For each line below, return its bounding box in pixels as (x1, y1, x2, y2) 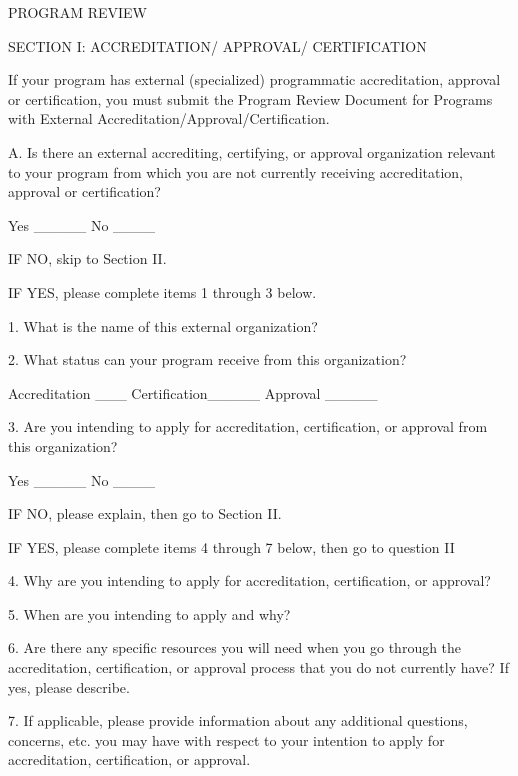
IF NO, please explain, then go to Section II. (8, 503, 282, 524)
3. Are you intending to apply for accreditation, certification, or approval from (8, 416, 488, 437)
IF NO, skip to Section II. (8, 248, 167, 269)
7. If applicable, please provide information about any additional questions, (8, 710, 468, 731)
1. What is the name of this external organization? (8, 315, 318, 336)
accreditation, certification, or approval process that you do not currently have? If (8, 657, 509, 678)
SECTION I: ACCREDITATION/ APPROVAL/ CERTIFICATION (8, 35, 427, 56)
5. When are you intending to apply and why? (8, 603, 291, 624)
